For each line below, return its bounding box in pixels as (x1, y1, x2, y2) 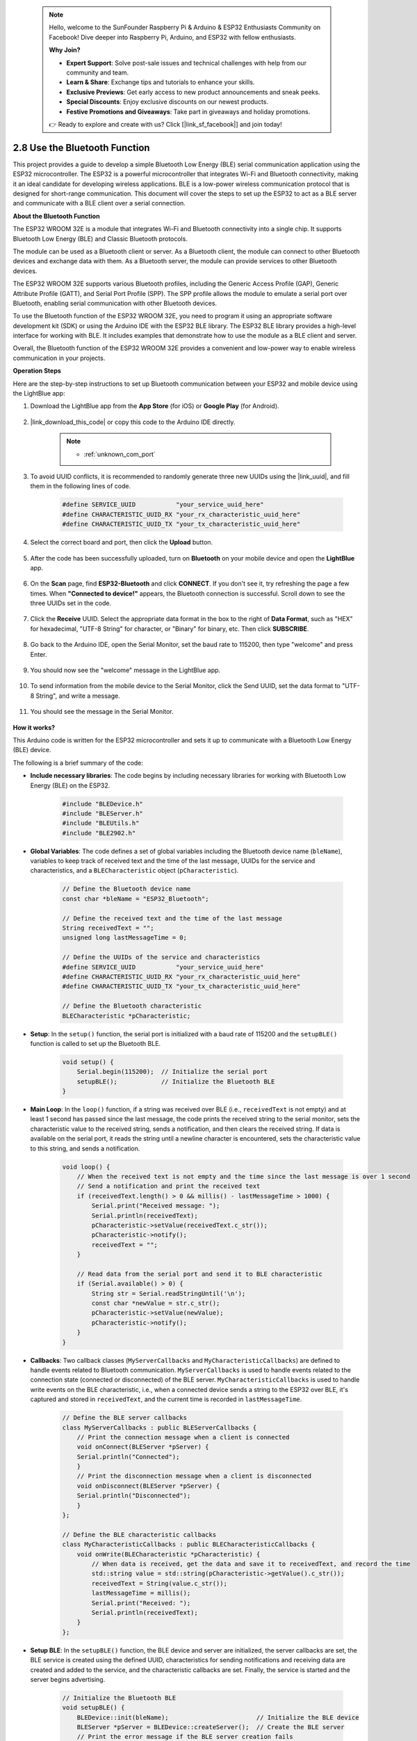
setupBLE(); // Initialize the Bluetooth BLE (76, 1077, 275, 1086)
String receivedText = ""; (62, 924, 154, 932)
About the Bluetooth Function (13, 212, 100, 220)
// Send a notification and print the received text (76, 1182, 261, 1190)
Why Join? (49, 46, 81, 54)
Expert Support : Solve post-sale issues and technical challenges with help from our (66, 58, 307, 67)
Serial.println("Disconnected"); (76, 1492, 191, 1500)
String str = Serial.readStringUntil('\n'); (91, 1289, 246, 1297)
